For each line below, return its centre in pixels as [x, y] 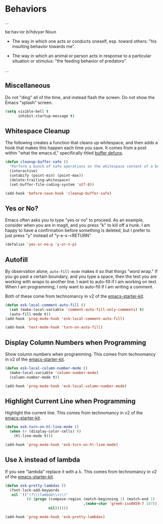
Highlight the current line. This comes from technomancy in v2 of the [74, 413]
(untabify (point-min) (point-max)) [46, 175]
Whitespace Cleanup [38, 131]
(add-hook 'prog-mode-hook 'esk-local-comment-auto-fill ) [65, 319]
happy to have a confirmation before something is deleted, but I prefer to [78, 230]
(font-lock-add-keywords [34, 490]
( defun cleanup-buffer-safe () [37, 162]
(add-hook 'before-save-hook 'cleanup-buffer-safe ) [58, 193]
